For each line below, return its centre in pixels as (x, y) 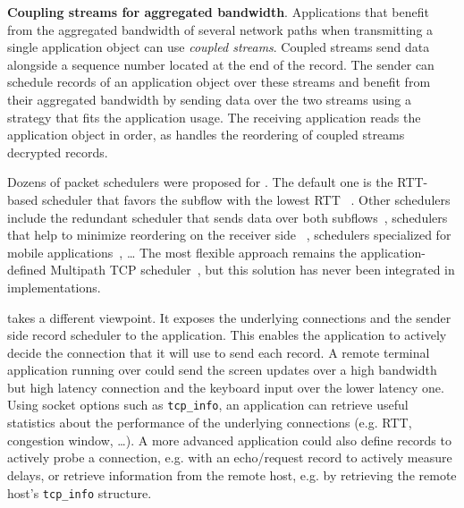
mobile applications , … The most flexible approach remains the (182, 252)
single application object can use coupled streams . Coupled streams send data (219, 47)
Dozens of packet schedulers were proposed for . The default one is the (200, 182)
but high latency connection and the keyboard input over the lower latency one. (226, 387)
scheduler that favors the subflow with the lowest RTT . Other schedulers (246, 199)
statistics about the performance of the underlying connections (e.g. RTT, (210, 423)
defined (27, 270)
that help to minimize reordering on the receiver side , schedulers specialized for (229, 235)
